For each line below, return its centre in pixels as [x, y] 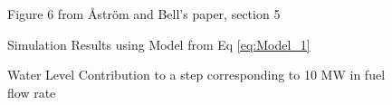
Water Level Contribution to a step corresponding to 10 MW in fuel [196, 75]
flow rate [32, 92]
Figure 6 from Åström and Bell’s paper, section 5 [144, 14]
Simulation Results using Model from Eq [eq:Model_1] [159, 44]
